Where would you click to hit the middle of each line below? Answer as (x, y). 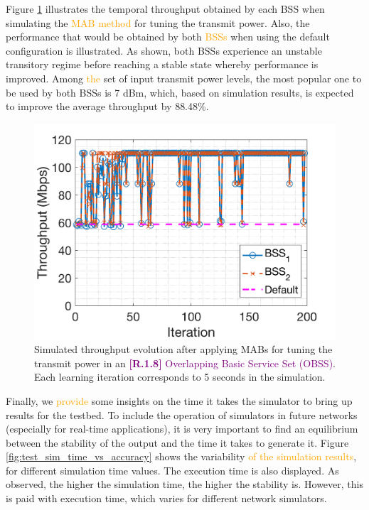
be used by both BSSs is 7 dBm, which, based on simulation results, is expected (180, 92)
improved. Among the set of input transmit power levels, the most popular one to (184, 78)
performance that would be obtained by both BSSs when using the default (168, 37)
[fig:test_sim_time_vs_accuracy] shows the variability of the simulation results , (181, 456)
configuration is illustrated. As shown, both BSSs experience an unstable (164, 50)
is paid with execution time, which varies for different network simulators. (166, 498)
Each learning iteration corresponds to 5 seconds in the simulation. (180, 377)
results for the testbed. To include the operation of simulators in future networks (182, 414)
